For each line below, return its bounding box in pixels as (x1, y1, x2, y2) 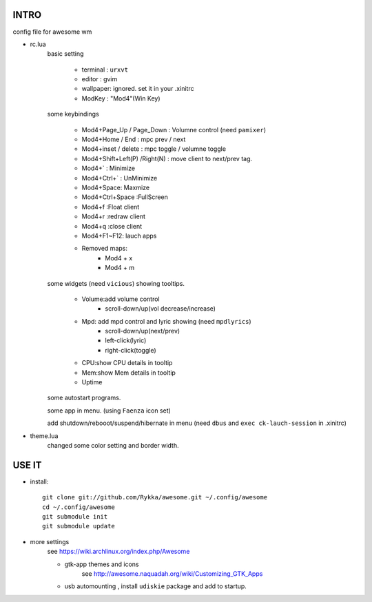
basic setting (47, 50, 84, 58)
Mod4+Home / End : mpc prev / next (81, 135, 186, 144)
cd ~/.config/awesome (42, 503, 115, 511)
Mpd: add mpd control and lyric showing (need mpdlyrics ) (81, 317, 251, 325)
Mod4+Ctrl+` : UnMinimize (81, 174, 158, 182)
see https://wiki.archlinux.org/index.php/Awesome (47, 548, 190, 556)
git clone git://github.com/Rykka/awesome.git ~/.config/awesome (42, 493, 268, 501)
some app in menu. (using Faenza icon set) (47, 406, 172, 415)
